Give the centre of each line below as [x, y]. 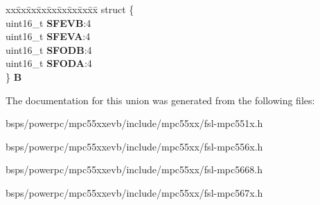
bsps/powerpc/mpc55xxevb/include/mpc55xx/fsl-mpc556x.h [134, 146]
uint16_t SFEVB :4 [48, 22]
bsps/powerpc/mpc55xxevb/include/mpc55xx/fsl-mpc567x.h [134, 192]
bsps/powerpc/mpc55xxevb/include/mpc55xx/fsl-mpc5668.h [134, 169]
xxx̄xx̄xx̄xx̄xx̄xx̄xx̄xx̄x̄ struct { [70, 9]
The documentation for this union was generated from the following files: [160, 100]
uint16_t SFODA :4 [49, 63]
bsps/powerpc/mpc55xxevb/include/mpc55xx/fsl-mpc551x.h [134, 123]
